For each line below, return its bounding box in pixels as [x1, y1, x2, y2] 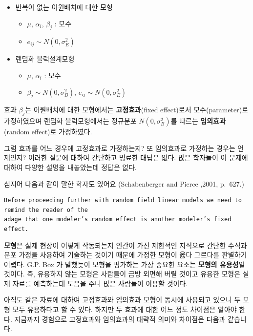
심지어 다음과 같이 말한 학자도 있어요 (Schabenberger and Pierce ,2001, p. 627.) [4, 178, 244, 189]
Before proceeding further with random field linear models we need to [4, 197, 242, 204]
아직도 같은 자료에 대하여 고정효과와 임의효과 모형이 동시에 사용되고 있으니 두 [4, 294, 241, 305]
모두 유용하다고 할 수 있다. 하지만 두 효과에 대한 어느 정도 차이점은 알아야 [12, 304, 237, 315]
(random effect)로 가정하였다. [4, 126, 92, 137]
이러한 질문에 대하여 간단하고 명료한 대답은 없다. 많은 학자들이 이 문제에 [28, 152, 248, 163]
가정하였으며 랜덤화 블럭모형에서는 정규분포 [4, 116, 137, 126]
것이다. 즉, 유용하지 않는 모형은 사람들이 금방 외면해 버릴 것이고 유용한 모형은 [4, 269, 241, 279]
